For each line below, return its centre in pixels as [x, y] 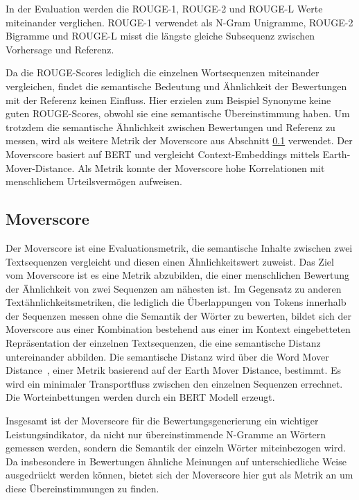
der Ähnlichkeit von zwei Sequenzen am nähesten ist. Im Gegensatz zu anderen [174, 288]
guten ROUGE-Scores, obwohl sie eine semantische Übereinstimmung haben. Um [178, 113]
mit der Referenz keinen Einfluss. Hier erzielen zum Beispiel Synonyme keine [168, 100]
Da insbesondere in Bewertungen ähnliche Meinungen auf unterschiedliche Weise [176, 461]
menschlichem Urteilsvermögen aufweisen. [94, 181]
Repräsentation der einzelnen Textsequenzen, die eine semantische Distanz [163, 343]
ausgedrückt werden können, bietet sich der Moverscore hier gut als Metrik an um [179, 475]
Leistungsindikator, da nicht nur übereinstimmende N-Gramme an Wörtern [166, 434]
